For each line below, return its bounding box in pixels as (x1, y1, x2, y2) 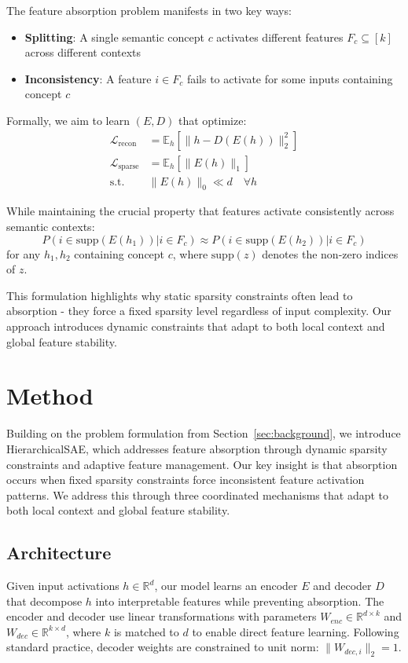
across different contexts (24, 44, 142, 60)
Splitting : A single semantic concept (24, 28, 204, 45)
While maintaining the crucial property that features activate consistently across (6, 203, 395, 219)
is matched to (113, 623, 179, 639)
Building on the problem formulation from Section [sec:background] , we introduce (6, 425, 401, 441)
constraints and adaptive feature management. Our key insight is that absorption (6, 456, 398, 472)
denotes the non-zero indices (262, 245, 399, 262)
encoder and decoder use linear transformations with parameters (6, 608, 317, 625)
